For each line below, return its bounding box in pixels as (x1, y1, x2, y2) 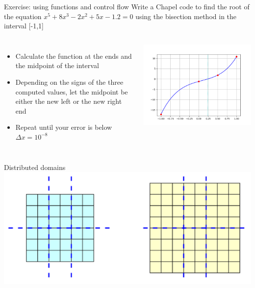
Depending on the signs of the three (15, 76, 124, 87)
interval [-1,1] (4, 21, 44, 31)
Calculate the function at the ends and (15, 50, 132, 61)
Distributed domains (4, 162, 66, 172)
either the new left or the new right (15, 96, 122, 106)
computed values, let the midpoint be (15, 86, 128, 96)
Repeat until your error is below (15, 122, 112, 132)
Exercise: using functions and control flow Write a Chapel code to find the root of (4, 1, 250, 11)
